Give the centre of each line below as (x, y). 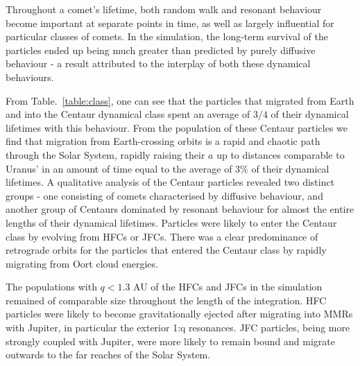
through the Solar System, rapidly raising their (105, 154)
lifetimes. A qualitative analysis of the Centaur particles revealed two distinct (170, 182)
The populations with (51, 287)
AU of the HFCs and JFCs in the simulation (228, 287)
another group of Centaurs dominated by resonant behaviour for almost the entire (180, 209)
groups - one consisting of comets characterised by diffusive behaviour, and (164, 195)
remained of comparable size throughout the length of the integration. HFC (166, 300)
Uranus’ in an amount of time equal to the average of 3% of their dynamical (168, 168)
